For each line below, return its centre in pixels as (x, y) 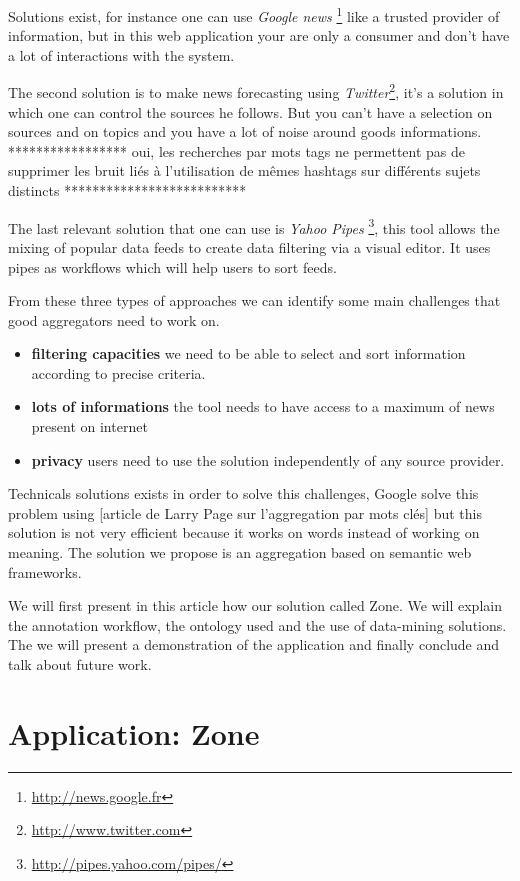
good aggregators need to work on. (114, 319)
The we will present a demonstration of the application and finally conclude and (254, 644)
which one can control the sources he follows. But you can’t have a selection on (250, 111)
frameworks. (45, 571)
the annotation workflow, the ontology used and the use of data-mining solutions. (257, 624)
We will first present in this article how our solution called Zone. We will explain (255, 605)
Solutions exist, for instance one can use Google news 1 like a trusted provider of (254, 14)
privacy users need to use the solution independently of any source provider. (268, 459)
